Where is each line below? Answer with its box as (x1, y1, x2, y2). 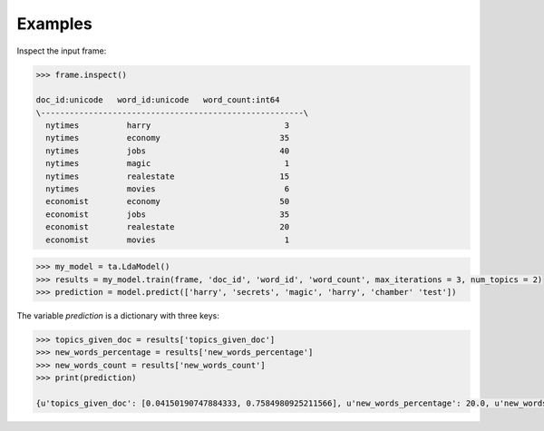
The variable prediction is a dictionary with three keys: (16, 309, 219, 321)
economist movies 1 (45, 234, 290, 245)
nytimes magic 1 (45, 159, 290, 169)
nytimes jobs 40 (45, 145, 290, 156)
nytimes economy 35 (45, 132, 290, 143)
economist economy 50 (45, 196, 290, 207)
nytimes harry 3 (45, 121, 290, 131)
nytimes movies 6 (45, 184, 290, 194)
